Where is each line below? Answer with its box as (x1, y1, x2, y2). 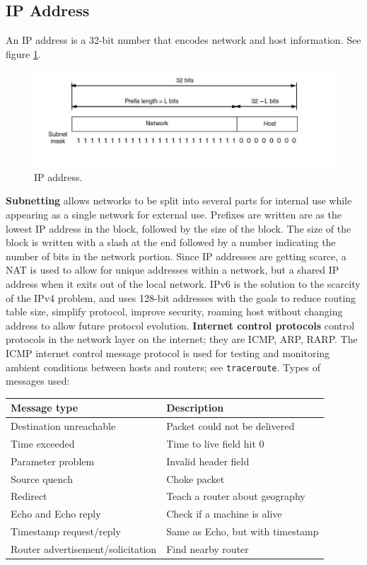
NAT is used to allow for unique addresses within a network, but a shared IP (6, 262, 339, 277)
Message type (11, 400, 78, 415)
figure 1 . (6, 46, 41, 61)
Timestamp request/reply (11, 524, 121, 539)
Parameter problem (11, 453, 95, 468)
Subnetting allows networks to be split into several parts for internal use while (6, 193, 352, 208)
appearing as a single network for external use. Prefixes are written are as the (6, 206, 342, 221)
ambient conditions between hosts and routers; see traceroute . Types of (6, 359, 321, 374)
